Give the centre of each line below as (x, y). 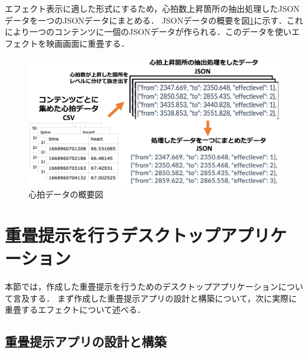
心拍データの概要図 (66, 194)
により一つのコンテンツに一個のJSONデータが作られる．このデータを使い (148, 32)
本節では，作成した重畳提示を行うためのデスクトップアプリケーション (142, 286)
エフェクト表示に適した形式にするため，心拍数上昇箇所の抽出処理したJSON (152, 8)
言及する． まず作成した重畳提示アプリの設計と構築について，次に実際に (155, 298)
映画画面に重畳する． (87, 43)
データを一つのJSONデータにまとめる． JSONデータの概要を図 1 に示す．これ (154, 20)
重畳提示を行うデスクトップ (113, 235)
